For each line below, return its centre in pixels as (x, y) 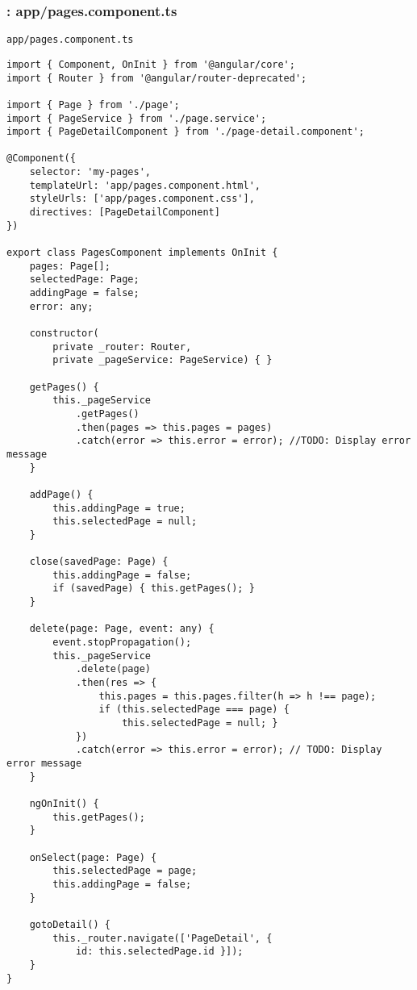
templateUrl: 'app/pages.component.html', (145, 185)
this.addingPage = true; (119, 508)
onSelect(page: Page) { (93, 857)
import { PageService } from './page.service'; (137, 118)
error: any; (61, 306)
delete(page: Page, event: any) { (122, 629)
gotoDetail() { (70, 924)
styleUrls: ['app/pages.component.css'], (142, 199)
